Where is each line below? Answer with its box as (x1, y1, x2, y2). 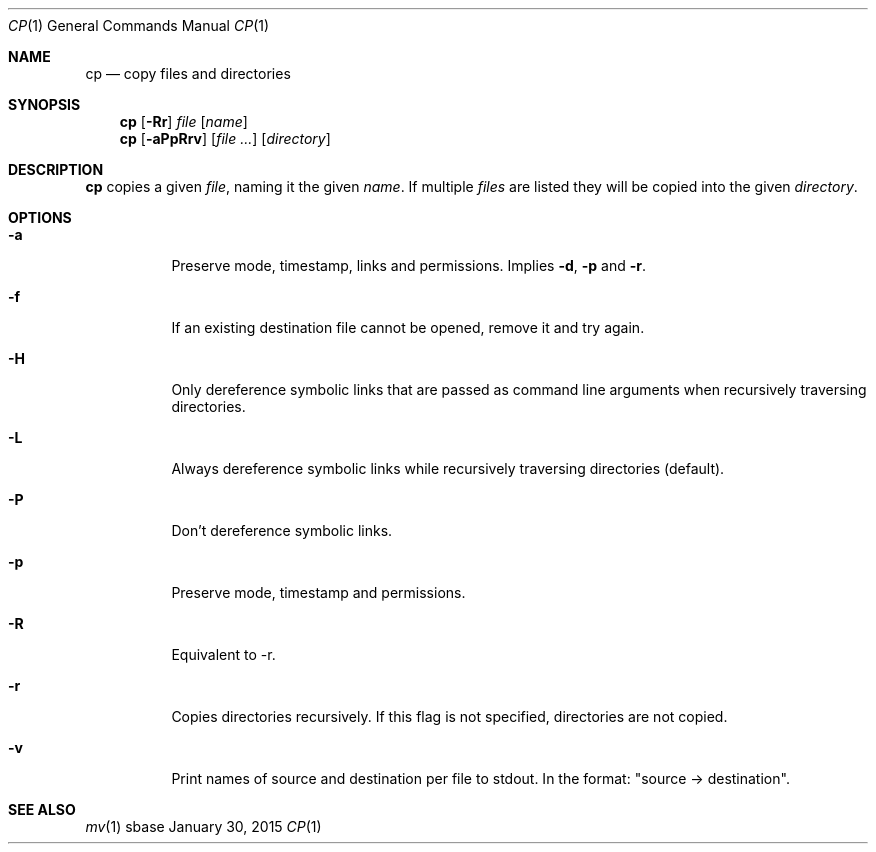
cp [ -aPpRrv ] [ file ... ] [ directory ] (119, 130, 331, 147)
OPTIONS (8, 209, 72, 226)
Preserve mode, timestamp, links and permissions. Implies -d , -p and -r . (171, 257, 647, 274)
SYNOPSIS (8, 96, 81, 113)
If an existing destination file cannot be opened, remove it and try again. (171, 319, 645, 336)
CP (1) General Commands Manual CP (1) (8, 17, 270, 34)
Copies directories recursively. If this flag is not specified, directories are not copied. (171, 708, 728, 725)
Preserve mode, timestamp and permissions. (171, 584, 466, 601)
